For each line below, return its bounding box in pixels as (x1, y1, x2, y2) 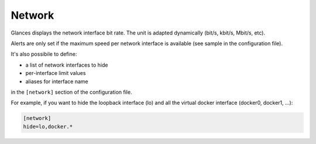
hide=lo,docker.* (23, 123, 73, 130)
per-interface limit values (25, 70, 86, 77)
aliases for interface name (25, 78, 88, 85)
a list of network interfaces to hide (25, 61, 108, 68)
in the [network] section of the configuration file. (11, 88, 132, 95)
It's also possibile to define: (11, 50, 77, 58)
